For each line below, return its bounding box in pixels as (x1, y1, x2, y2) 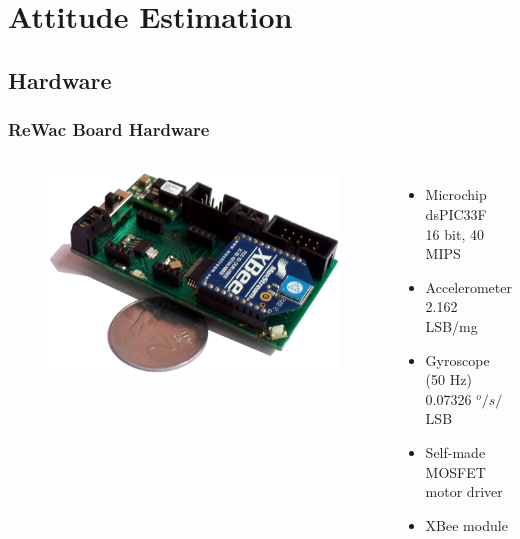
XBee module (425, 514, 508, 535)
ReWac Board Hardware (8, 117, 210, 142)
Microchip (425, 184, 487, 205)
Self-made (425, 441, 486, 462)
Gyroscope (425, 349, 490, 370)
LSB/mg (425, 315, 478, 336)
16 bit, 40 (425, 223, 484, 244)
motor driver (425, 481, 503, 502)
